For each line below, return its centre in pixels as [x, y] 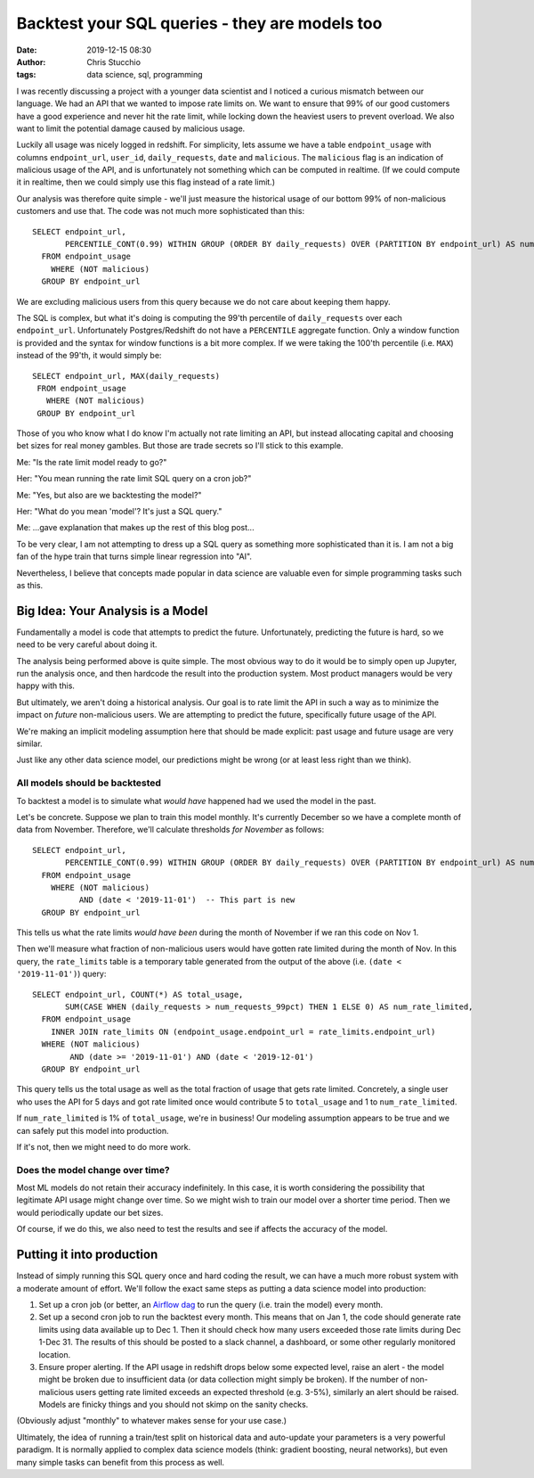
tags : [26, 75]
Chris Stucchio [114, 62]
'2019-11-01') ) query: [61, 974]
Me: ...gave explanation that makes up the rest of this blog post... [135, 528]
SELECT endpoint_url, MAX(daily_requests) [126, 376]
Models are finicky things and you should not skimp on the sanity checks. [174, 1405]
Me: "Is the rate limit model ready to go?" [92, 462]
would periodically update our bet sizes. [90, 1212]
